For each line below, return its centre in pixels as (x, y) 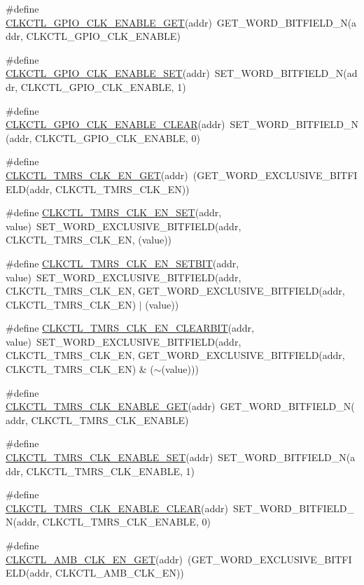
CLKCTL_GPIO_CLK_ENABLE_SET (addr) (108, 73)
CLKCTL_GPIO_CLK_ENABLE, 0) (118, 138)
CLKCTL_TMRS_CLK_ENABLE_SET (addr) (110, 457)
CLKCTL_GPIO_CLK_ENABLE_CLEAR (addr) (115, 124)
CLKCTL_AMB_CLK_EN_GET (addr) (94, 559)
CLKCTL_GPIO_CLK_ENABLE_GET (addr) (109, 22)
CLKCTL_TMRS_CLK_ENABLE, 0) (126, 522)
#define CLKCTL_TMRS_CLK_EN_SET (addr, (114, 212)
